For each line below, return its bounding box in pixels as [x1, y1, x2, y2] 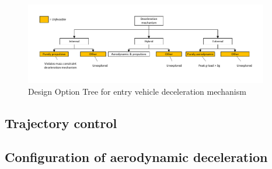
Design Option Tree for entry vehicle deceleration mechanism [28, 85, 246, 97]
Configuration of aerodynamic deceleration [5, 148, 268, 166]
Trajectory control [5, 113, 117, 132]
